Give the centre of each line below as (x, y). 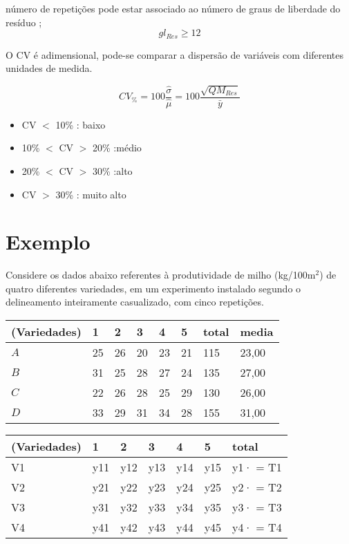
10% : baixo (81, 124)
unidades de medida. (49, 68)
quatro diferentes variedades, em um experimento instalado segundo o (153, 288)
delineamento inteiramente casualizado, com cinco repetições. (135, 302)
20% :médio (117, 148)
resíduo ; (24, 22)
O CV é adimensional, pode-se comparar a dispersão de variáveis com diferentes (175, 54)
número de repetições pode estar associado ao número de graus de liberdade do (173, 8)
